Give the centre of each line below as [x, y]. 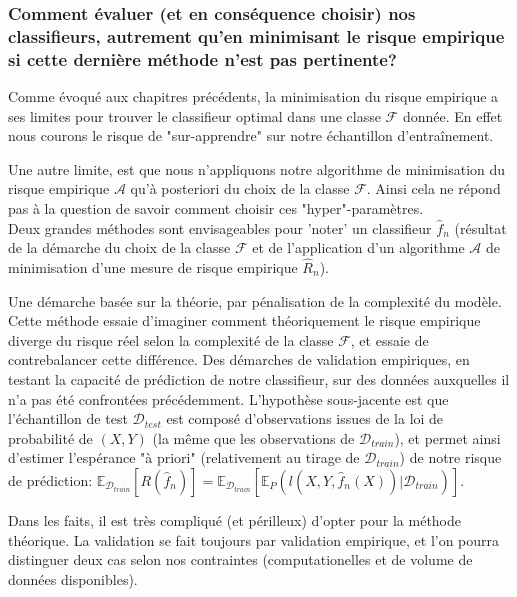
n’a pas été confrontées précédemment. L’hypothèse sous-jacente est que [228, 398]
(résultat [480, 227]
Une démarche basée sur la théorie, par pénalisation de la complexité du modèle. [255, 300]
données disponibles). [73, 578]
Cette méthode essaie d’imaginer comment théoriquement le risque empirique [244, 320]
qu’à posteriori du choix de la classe [240, 188]
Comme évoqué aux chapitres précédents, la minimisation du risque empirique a [253, 96]
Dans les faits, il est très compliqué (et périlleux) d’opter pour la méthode [235, 519]
